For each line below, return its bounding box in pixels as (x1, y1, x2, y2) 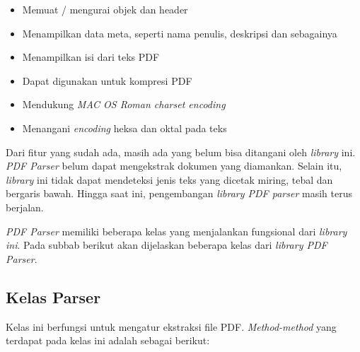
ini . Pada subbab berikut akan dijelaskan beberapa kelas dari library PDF (6, 237, 327, 252)
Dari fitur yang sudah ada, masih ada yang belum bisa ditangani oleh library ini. (6, 144, 356, 159)
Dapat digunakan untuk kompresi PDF (22, 73, 192, 88)
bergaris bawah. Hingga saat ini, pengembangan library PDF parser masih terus (6, 186, 352, 201)
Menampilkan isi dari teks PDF (22, 49, 160, 64)
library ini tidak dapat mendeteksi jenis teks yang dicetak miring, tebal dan (6, 172, 333, 187)
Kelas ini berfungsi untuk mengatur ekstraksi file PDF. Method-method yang (6, 319, 337, 334)
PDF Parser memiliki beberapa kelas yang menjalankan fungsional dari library (6, 223, 347, 238)
